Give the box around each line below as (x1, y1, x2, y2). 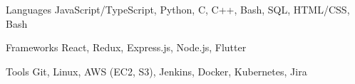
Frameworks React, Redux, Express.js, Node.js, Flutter (6, 40, 247, 55)
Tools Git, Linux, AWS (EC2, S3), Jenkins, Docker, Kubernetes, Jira (6, 63, 307, 78)
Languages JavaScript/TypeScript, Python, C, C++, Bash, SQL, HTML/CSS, (6, 2, 350, 16)
